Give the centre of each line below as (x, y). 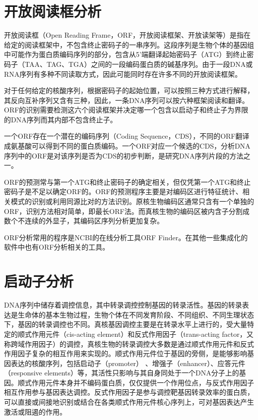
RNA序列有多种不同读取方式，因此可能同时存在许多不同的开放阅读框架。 (123, 74)
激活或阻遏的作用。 (35, 411)
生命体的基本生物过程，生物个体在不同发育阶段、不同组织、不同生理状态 (136, 314)
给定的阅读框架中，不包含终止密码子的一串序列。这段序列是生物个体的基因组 (129, 44)
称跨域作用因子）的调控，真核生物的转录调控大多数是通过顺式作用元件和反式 (129, 343)
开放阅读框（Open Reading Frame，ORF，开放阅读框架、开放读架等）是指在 (128, 35)
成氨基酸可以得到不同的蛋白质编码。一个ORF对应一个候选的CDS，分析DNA (127, 146)
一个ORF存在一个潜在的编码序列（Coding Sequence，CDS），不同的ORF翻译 (127, 136)
